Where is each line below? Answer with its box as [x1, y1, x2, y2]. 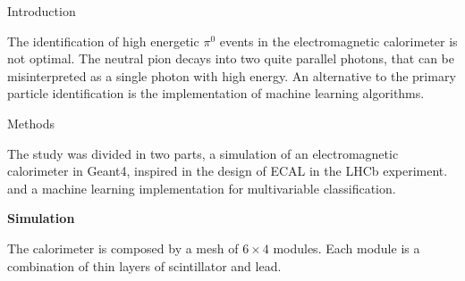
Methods [7, 113, 55, 132]
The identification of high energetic [7, 31, 199, 50]
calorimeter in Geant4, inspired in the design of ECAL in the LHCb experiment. [7, 161, 448, 180]
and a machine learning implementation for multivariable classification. [7, 178, 396, 197]
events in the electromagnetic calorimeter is [219, 31, 458, 50]
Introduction [7, 2, 76, 20]
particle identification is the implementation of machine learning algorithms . [7, 84, 425, 103]
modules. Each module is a [273, 238, 420, 257]
